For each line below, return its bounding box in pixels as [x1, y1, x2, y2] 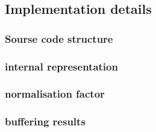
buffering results [5, 114, 86, 129]
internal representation [5, 58, 118, 74]
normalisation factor [5, 86, 105, 101]
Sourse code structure [5, 31, 113, 46]
